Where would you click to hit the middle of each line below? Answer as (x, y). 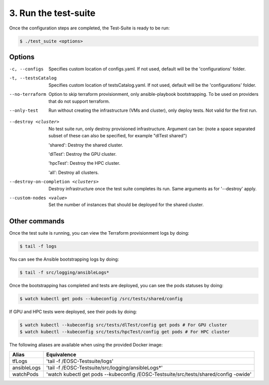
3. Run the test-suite (52, 13)
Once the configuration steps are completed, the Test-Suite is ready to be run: (89, 28)
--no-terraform (28, 94)
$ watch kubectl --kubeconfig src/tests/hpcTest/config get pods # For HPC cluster (125, 332)
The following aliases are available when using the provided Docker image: (86, 345)
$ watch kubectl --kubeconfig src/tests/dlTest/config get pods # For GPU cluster (124, 325)
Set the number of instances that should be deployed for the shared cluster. (126, 205)
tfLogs (20, 361)
